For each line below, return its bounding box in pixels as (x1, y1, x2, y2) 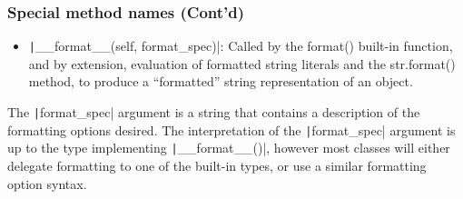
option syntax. (7, 174, 87, 193)
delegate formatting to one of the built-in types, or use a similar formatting (7, 156, 427, 175)
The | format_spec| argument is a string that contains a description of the (7, 103, 420, 122)
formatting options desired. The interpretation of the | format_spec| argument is (7, 120, 456, 139)
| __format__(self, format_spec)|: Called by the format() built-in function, (28, 36, 453, 55)
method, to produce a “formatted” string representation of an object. (28, 72, 413, 91)
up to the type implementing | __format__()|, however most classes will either (7, 138, 450, 157)
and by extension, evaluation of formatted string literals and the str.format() (28, 54, 456, 73)
